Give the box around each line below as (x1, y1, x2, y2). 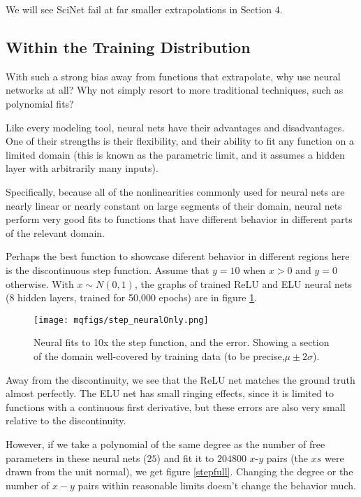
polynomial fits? (6, 96, 74, 110)
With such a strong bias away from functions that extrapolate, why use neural (6, 69, 341, 83)
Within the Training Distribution (6, 36, 251, 57)
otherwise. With (6, 276, 74, 291)
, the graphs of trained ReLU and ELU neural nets (134, 276, 352, 291)
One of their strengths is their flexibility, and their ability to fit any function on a (6, 134, 355, 148)
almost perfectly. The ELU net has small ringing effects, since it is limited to (6, 386, 334, 401)
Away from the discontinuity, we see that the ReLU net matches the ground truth (6, 372, 355, 387)
